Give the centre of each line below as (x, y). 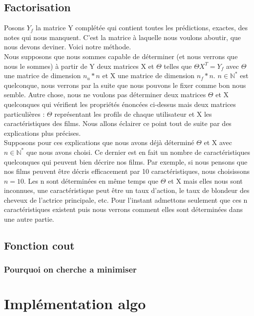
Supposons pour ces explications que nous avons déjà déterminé (99, 142)
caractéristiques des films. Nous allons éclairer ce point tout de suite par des (118, 123)
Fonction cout (39, 245)
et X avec (218, 142)
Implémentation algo (75, 304)
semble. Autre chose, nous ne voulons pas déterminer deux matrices (105, 95)
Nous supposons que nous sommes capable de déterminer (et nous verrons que (121, 56)
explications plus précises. (42, 133)
